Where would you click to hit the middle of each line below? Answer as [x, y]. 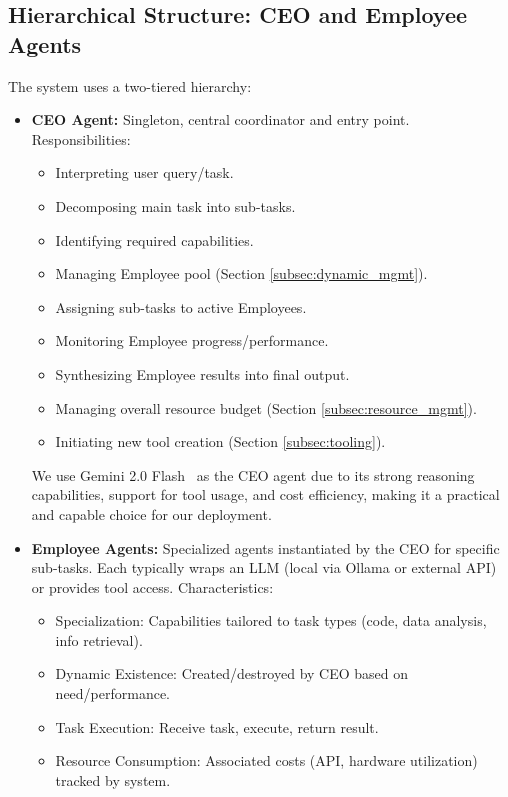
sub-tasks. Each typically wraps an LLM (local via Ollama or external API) [264, 567]
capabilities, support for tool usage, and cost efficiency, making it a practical [265, 494]
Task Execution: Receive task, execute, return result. [217, 726]
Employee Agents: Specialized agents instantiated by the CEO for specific [265, 547]
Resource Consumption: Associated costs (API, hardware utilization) [266, 760]
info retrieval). [99, 639]
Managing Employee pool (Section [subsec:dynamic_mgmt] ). [241, 273]
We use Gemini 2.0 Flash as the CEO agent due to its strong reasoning [253, 474]
